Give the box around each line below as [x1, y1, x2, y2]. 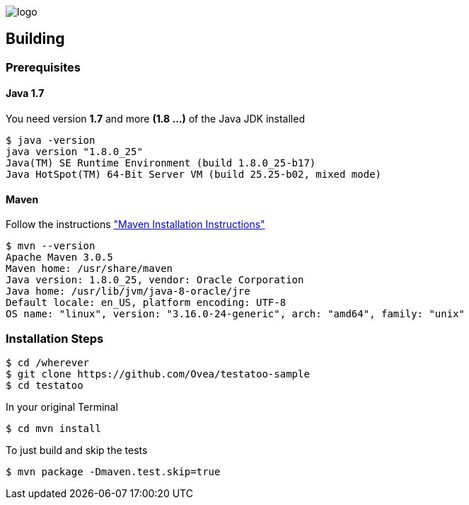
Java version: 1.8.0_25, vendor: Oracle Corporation [6, 274, 304, 286]
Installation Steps [6, 331, 104, 346]
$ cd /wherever [6, 357, 90, 369]
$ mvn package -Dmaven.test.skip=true [6, 466, 221, 478]
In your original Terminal [6, 401, 118, 414]
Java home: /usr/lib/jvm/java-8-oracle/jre [6, 285, 250, 297]
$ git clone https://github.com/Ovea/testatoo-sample [6, 368, 310, 380]
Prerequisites [6, 59, 81, 74]
